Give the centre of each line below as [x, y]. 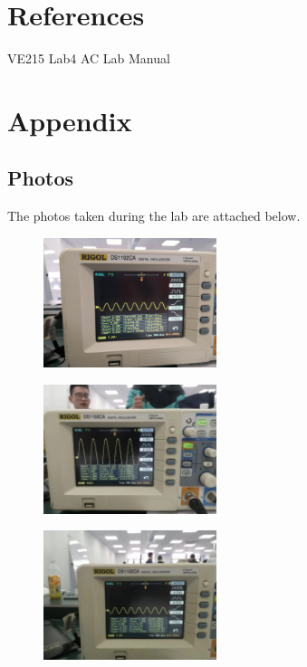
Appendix [70, 120]
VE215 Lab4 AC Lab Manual [89, 58]
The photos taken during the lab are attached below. [154, 216]
